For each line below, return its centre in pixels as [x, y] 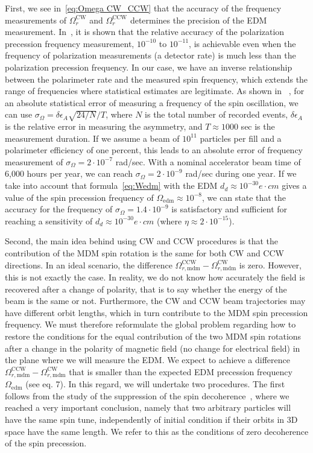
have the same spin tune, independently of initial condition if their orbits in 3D [151, 420]
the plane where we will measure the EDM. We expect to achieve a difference [148, 360]
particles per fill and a [241, 138]
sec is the [258, 126]
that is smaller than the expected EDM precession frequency [181, 371]
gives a [294, 185]
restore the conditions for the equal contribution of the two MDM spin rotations [153, 336]
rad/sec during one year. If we [241, 173]
